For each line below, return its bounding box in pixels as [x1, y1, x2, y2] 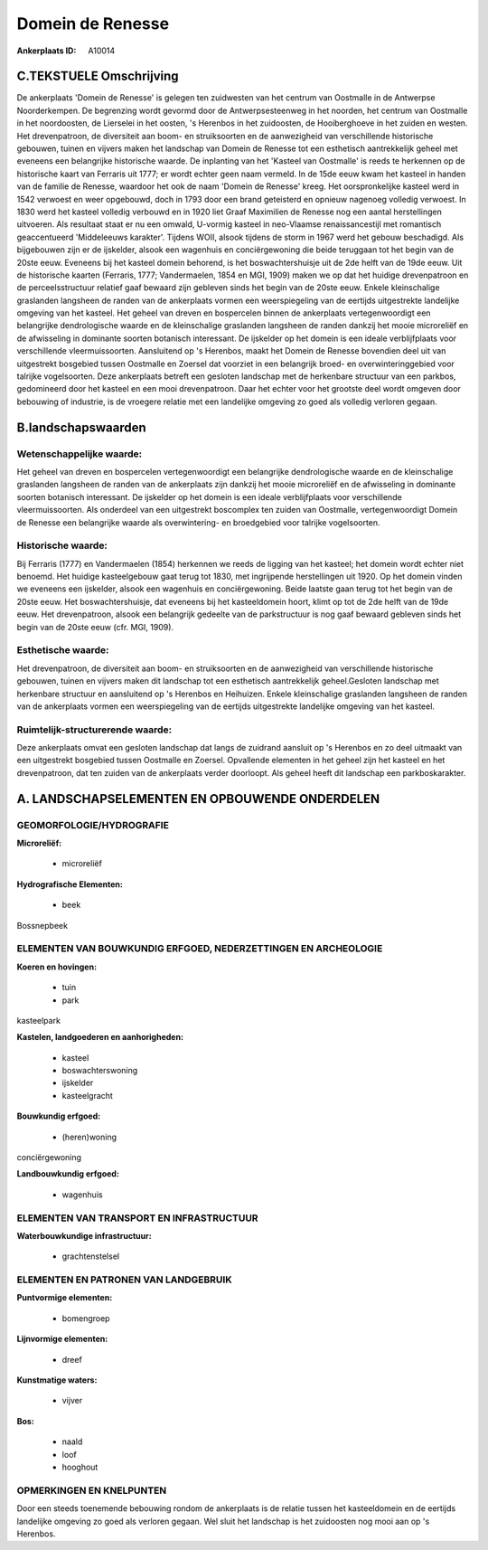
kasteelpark [16, 1015, 61, 1025]
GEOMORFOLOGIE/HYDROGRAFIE [16, 818, 169, 831]
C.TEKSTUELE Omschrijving [16, 69, 180, 84]
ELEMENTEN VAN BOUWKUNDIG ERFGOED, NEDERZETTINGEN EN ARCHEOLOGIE [16, 942, 383, 955]
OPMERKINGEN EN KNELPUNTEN [16, 1484, 167, 1497]
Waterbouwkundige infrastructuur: [16, 1230, 153, 1241]
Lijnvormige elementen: [16, 1334, 108, 1345]
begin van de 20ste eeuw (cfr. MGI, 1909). [16, 621, 174, 632]
